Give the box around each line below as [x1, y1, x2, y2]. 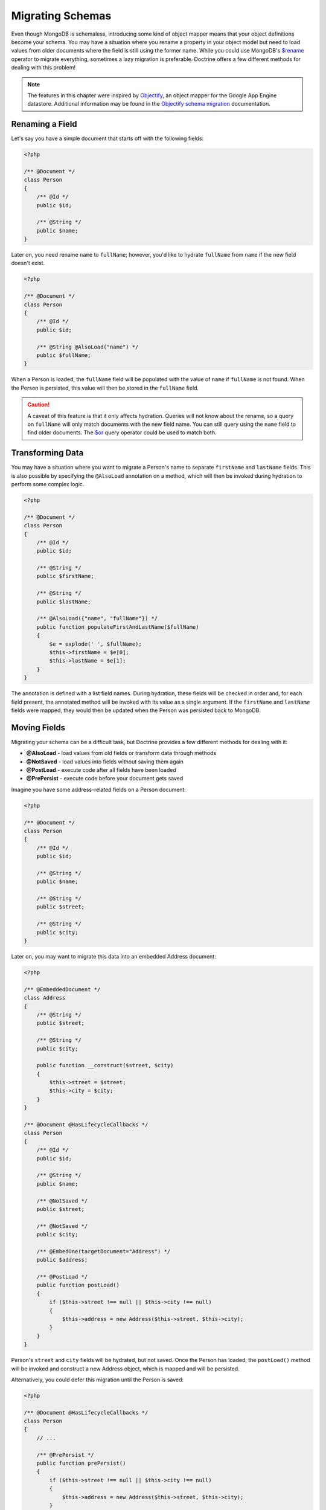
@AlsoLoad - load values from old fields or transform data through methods [26, 750, 217, 757]
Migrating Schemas [11, 9, 112, 22]
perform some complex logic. [11, 480, 85, 487]
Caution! [27, 401, 50, 408]
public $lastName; [36, 598, 91, 605]
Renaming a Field [11, 119, 78, 129]
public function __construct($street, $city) [36, 1062, 174, 1069]
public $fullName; [36, 352, 91, 359]
